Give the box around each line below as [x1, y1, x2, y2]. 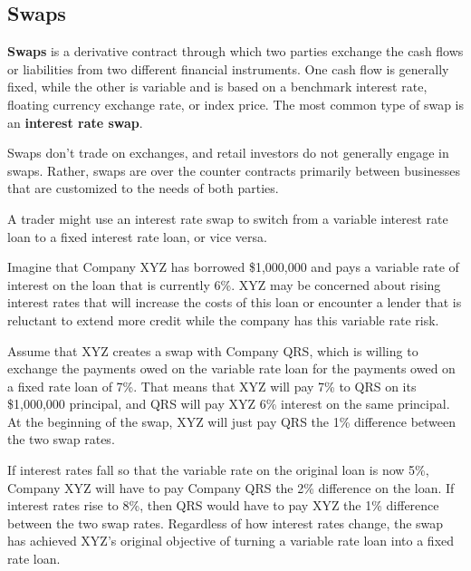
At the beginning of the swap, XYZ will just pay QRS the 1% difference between [7, 411, 457, 431]
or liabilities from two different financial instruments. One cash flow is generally [7, 59, 449, 78]
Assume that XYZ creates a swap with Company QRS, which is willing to [7, 341, 418, 360]
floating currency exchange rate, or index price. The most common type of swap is [7, 94, 464, 113]
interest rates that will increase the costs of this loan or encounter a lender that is [7, 293, 462, 312]
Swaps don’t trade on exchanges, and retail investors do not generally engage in [7, 143, 449, 162]
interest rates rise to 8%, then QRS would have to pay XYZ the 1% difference [7, 496, 439, 515]
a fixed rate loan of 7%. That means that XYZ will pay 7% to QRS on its [7, 376, 417, 395]
